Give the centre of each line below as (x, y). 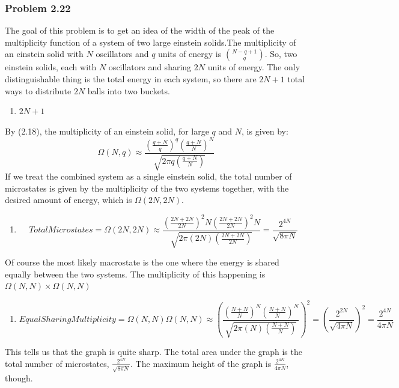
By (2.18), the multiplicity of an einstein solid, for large (107, 131)
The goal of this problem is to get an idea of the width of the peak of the (140, 30)
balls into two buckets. (129, 90)
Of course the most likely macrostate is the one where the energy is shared (142, 262)
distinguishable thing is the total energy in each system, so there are (131, 79)
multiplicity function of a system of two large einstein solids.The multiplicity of (151, 42)
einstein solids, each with (51, 67)
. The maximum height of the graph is (201, 363)
